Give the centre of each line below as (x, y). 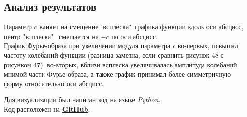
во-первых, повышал (208, 45)
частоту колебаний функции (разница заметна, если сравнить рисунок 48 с (114, 55)
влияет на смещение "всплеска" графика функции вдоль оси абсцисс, (141, 27)
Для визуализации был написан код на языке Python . (82, 99)
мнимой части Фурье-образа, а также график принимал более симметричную (117, 74)
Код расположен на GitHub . (47, 109)
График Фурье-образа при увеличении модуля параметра (87, 45)
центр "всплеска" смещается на (51, 36)
